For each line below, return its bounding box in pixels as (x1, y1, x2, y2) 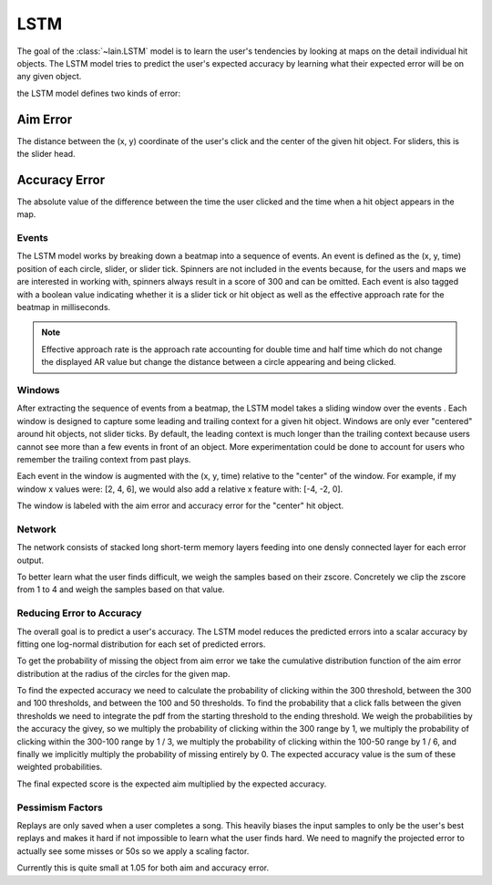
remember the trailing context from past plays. (16, 453, 191, 464)
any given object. (16, 71, 82, 82)
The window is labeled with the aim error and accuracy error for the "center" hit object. (16, 500, 344, 511)
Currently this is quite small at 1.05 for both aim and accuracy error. (16, 862, 269, 873)
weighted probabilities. (16, 762, 103, 773)
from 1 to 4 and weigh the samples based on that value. (16, 584, 225, 595)
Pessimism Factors (16, 801, 104, 814)
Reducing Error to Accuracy (16, 607, 142, 619)
